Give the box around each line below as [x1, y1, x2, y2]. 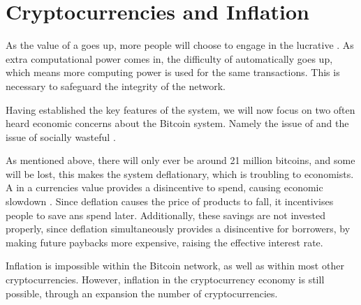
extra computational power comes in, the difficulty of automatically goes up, [6, 51, 333, 66]
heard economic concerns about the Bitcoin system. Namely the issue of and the [6, 116, 349, 131]
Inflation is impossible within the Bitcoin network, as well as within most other [6, 258, 344, 273]
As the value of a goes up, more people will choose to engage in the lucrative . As [6, 38, 354, 52]
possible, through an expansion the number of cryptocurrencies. [6, 285, 278, 300]
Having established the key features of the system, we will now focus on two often [6, 102, 355, 117]
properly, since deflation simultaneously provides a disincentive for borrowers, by [6, 221, 351, 236]
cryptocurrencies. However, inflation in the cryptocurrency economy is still [6, 272, 325, 287]
